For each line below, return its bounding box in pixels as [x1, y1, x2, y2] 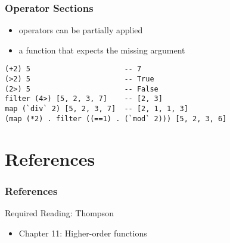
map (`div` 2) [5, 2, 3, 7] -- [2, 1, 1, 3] [5, 105, 188, 113]
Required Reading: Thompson [5, 206, 114, 219]
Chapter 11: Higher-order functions [18, 226, 147, 239]
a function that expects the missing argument [18, 43, 185, 56]
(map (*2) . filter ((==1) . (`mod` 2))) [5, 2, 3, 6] [5, 114, 227, 123]
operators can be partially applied [18, 24, 143, 36]
